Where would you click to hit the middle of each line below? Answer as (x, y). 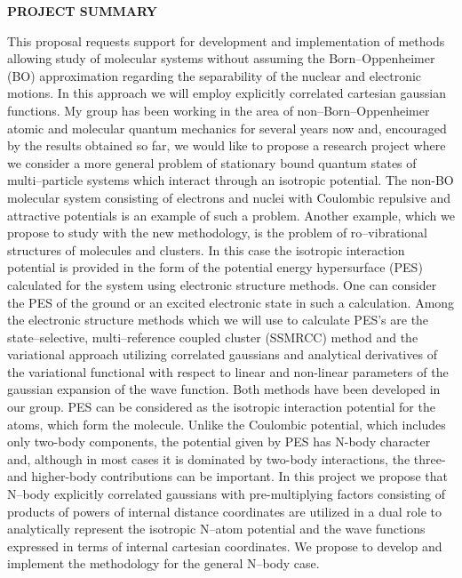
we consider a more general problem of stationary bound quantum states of (212, 162)
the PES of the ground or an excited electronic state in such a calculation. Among (231, 302)
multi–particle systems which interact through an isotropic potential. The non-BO (231, 180)
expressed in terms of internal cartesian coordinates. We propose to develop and (225, 546)
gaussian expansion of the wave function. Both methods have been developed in (224, 389)
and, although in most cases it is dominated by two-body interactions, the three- (227, 458)
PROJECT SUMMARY (82, 11)
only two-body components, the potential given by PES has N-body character (219, 442)
